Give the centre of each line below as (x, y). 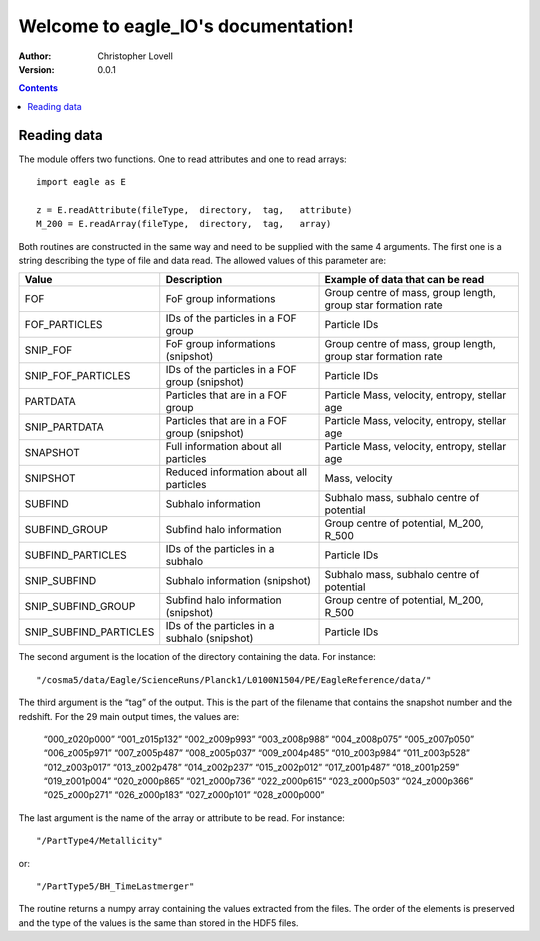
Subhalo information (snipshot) (238, 581)
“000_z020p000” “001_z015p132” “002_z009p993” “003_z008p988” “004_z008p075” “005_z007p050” (259, 739)
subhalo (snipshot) (209, 638)
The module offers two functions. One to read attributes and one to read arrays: (182, 159)
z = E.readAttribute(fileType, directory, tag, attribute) (194, 209)
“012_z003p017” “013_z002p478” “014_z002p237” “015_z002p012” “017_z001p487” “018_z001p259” (251, 767)
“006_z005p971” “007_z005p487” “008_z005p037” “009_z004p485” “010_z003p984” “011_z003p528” (256, 753)
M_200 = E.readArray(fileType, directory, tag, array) (184, 224)
